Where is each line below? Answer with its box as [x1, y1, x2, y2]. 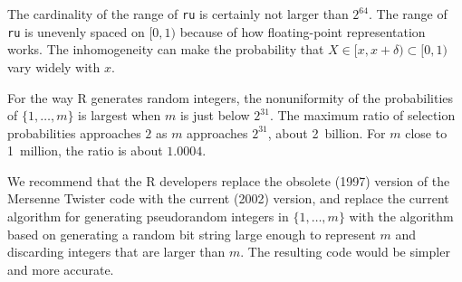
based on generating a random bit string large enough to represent [7, 224, 376, 243]
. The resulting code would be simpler [240, 242, 450, 261]
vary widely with [7, 57, 101, 76]
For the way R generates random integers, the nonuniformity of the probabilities [7, 88, 454, 107]
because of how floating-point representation [179, 22, 426, 41]
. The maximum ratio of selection [269, 106, 456, 125]
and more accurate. [7, 259, 114, 278]
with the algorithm [349, 207, 454, 226]
